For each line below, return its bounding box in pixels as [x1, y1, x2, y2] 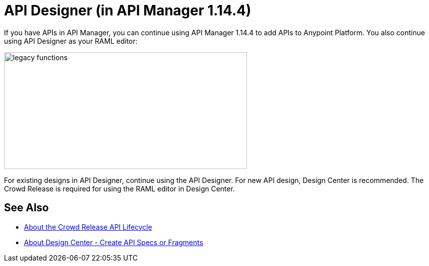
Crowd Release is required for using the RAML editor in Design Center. [4, 184, 235, 193]
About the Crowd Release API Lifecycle [24, 222, 152, 231]
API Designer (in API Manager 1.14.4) [4, 2, 251, 19]
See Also [4, 201, 49, 214]
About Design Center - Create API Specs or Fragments [24, 238, 204, 247]
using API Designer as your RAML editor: [4, 36, 138, 45]
